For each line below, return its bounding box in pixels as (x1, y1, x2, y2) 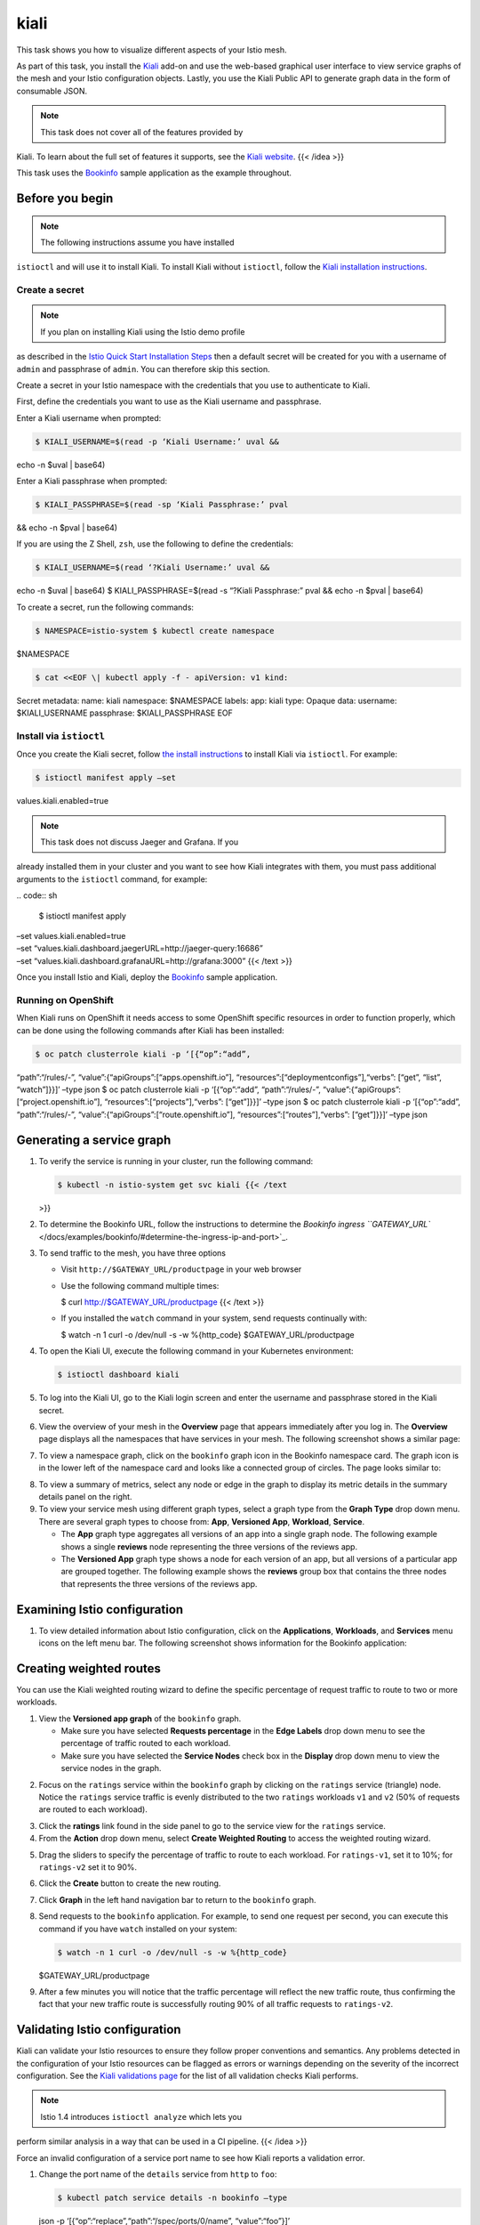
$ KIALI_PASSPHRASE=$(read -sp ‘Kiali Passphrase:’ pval (35, 499, 289, 510)
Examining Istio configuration (16, 1602, 184, 1617)
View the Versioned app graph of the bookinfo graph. (38, 1713, 242, 1724)
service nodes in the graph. (60, 1763, 162, 1774)
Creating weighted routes (16, 1661, 162, 1676)
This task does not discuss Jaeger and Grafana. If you (40, 837, 239, 847)
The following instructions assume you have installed (40, 237, 235, 248)
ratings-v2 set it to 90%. (38, 1861, 138, 1873)
